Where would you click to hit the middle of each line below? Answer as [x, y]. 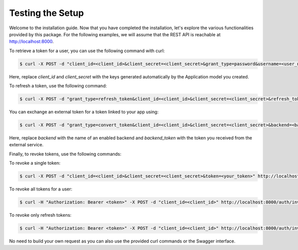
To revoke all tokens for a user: [41, 189]
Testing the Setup [46, 13]
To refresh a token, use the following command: [58, 86]
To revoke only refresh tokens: [40, 215]
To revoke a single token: [35, 163]
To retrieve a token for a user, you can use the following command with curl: [87, 51]
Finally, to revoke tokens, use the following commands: [65, 154]
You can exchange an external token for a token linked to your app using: [84, 112]
